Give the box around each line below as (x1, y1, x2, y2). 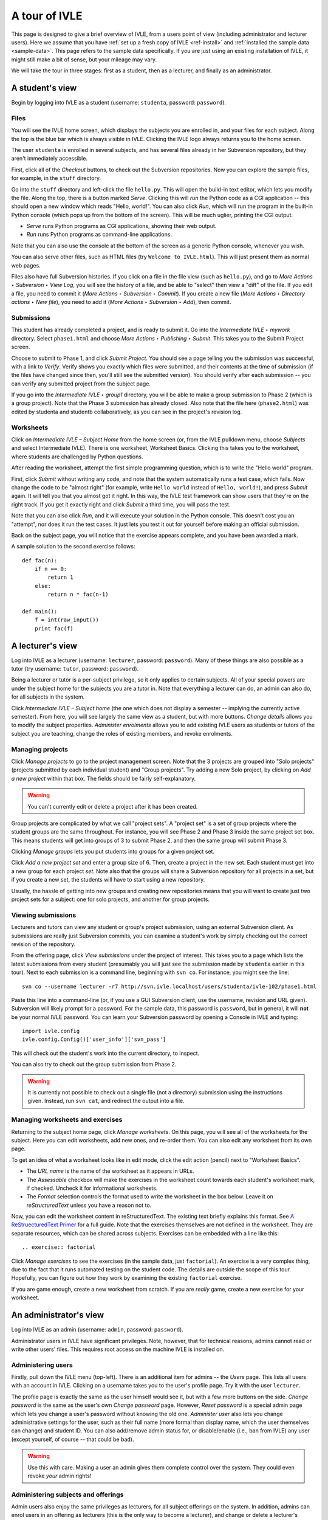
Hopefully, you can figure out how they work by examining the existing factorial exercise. (11, 1274, 242, 1282)
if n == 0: (34, 565, 67, 573)
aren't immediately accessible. (11, 155, 88, 162)
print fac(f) (34, 625, 73, 632)
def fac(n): (22, 557, 58, 564)
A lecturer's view (11, 640, 78, 651)
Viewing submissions (11, 911, 77, 919)
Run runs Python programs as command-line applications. (26, 231, 173, 238)
